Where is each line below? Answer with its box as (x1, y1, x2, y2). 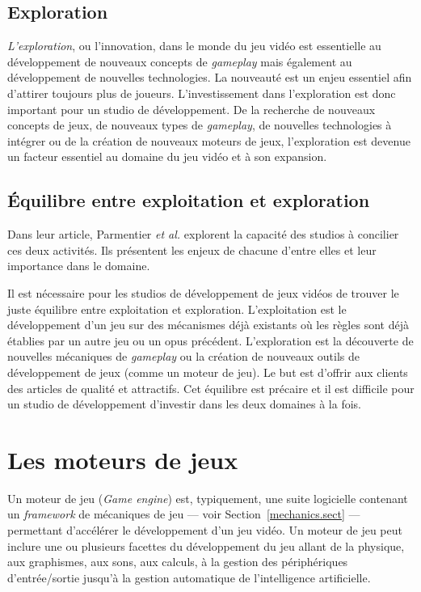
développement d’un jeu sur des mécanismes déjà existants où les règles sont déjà (7, 316, 409, 333)
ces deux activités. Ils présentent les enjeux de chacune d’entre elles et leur (7, 241, 377, 258)
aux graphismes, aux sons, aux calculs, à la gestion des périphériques (7, 553, 348, 570)
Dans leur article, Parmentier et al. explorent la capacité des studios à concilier (7, 226, 399, 243)
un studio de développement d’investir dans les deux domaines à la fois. (7, 395, 362, 412)
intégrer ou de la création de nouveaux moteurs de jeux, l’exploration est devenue (7, 132, 410, 149)
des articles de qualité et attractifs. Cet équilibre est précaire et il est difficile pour (7, 379, 415, 396)
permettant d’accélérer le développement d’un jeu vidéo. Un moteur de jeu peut (7, 522, 402, 538)
